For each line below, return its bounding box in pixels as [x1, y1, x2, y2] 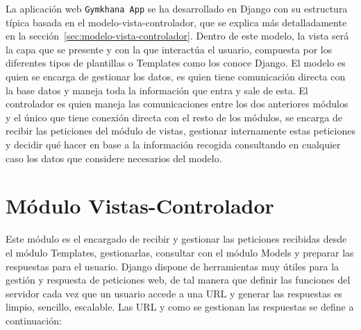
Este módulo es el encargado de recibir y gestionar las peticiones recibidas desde [6, 232, 347, 246]
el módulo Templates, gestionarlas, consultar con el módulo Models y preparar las [6, 245, 354, 259]
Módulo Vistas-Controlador [6, 191, 274, 220]
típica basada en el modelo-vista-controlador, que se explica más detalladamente [6, 15, 347, 29]
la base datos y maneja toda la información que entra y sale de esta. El [6, 82, 308, 97]
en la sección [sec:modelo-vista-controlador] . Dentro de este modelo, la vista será [6, 28, 349, 43]
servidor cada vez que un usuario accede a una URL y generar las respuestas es [6, 286, 342, 300]
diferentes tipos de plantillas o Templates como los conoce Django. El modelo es [6, 55, 346, 70]
